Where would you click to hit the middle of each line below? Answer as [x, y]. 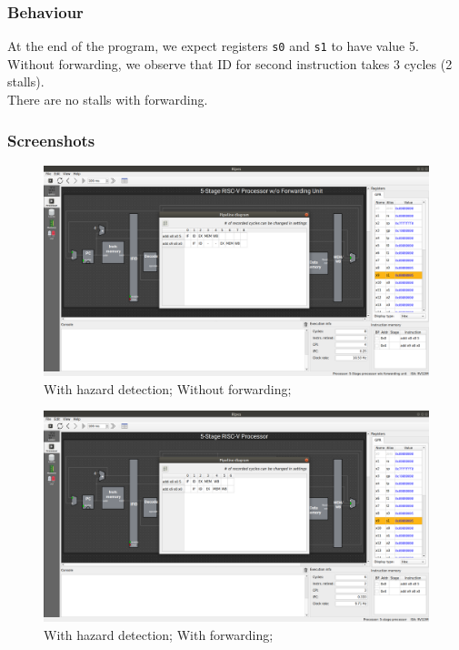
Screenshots [51, 140]
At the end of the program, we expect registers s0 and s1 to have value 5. [213, 46]
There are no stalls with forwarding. [108, 100]
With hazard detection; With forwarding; [159, 634]
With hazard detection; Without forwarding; [168, 388]
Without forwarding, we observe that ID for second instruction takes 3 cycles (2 [230, 63]
